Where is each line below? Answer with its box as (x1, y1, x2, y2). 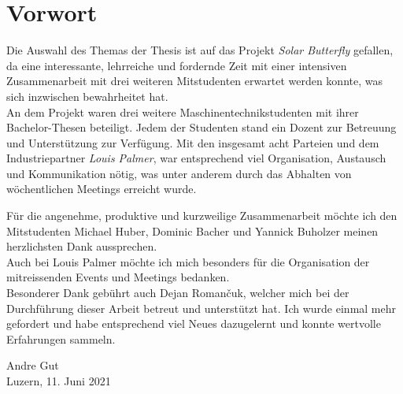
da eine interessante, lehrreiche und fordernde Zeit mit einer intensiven (6, 57, 347, 73)
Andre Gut (6, 357, 59, 374)
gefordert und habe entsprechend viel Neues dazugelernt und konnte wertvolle (6, 315, 381, 332)
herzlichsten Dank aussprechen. (6, 238, 157, 255)
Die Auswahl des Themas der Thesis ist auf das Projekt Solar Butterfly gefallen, (6, 42, 394, 58)
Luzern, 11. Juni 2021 (6, 373, 111, 388)
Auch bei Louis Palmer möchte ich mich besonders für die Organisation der (6, 253, 370, 269)
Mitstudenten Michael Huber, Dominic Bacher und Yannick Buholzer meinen (6, 222, 379, 239)
